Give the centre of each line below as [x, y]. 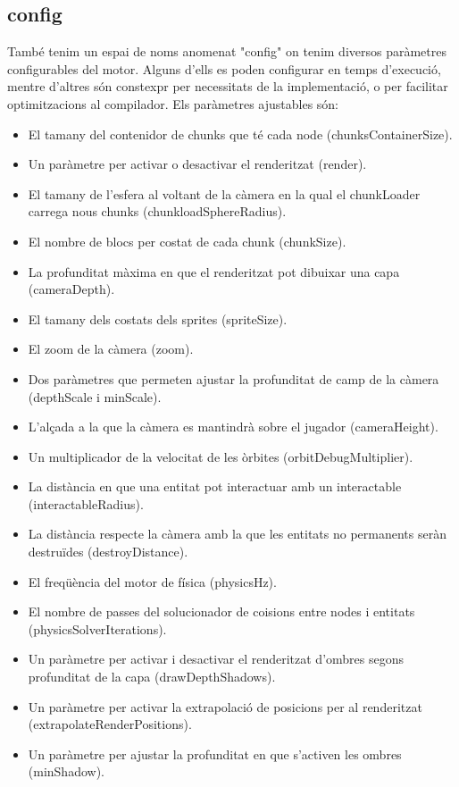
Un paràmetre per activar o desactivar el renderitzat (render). [197, 164]
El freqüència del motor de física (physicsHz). [152, 581]
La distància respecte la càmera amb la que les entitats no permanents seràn [237, 534]
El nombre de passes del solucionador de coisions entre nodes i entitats [221, 611]
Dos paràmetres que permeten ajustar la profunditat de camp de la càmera [234, 378]
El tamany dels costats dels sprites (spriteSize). [158, 318]
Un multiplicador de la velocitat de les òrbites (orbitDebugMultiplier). [221, 456]
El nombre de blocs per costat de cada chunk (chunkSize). [187, 241]
